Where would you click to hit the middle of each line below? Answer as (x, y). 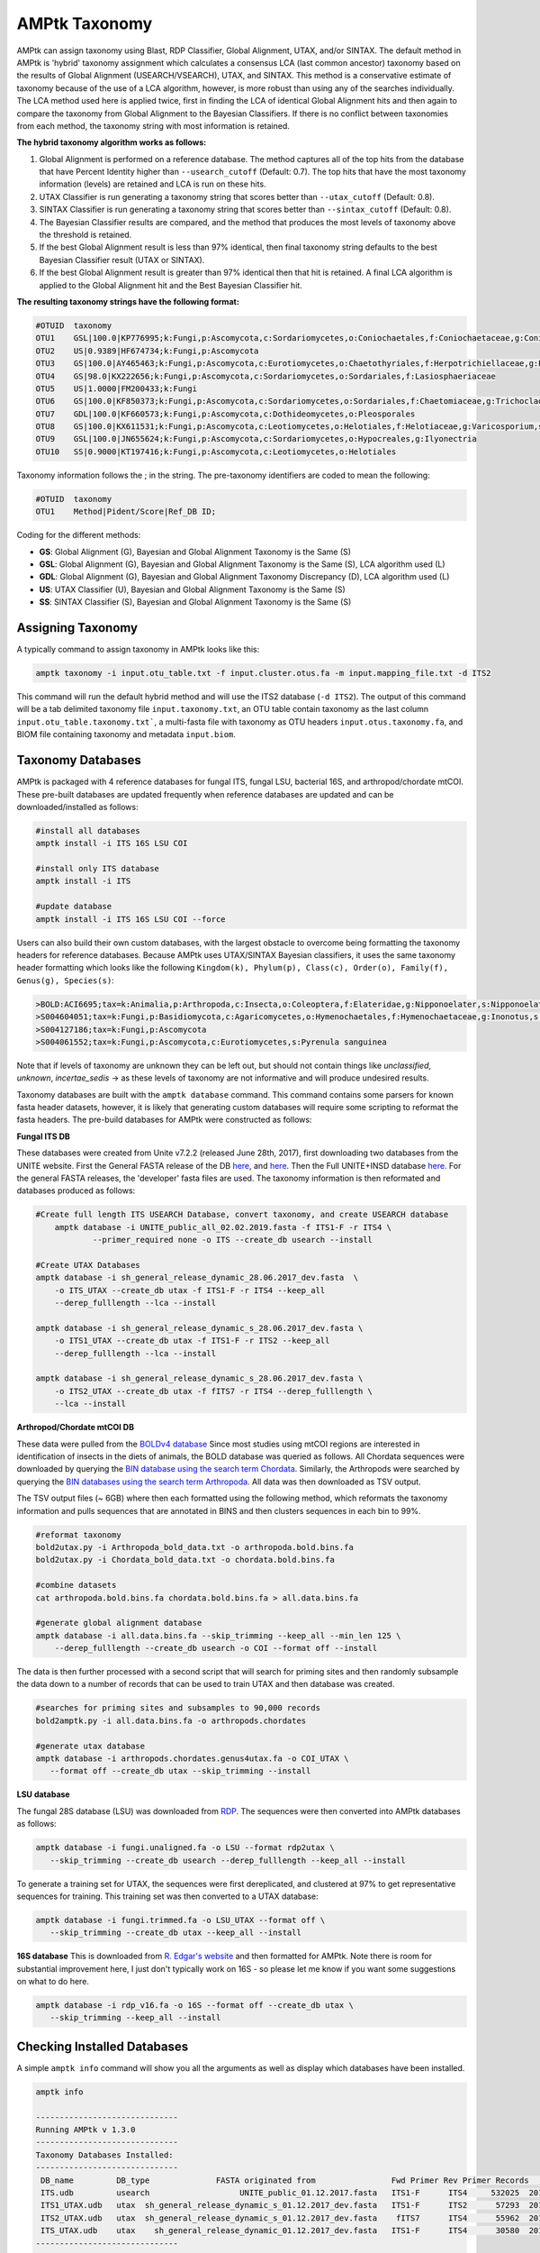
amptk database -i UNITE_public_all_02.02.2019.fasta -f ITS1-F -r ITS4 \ (223, 1227)
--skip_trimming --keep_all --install (135, 2018)
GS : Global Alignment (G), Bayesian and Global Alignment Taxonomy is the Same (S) (195, 552)
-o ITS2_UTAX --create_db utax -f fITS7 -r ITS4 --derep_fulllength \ (214, 1391)
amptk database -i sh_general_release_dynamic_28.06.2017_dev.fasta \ (197, 1278)
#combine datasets (76, 1585)
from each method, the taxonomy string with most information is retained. (153, 125)
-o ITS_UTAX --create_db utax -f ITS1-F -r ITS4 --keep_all (190, 1290)
